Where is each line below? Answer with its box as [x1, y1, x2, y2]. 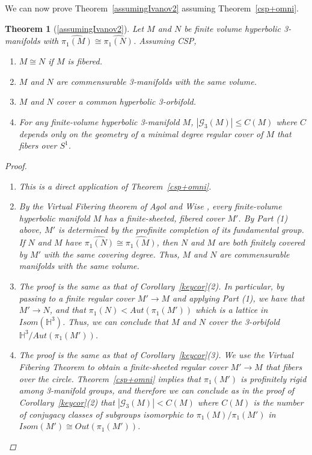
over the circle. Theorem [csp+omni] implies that [19, 372, 201, 385]
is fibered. [67, 55, 102, 67]
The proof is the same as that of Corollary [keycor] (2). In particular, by [19, 279, 284, 292]
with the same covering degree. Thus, [44, 247, 180, 260]
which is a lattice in [195, 303, 268, 316]
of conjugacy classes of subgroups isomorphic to [19, 407, 194, 420]
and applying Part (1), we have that [173, 291, 305, 304]
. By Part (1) [238, 211, 288, 224]
